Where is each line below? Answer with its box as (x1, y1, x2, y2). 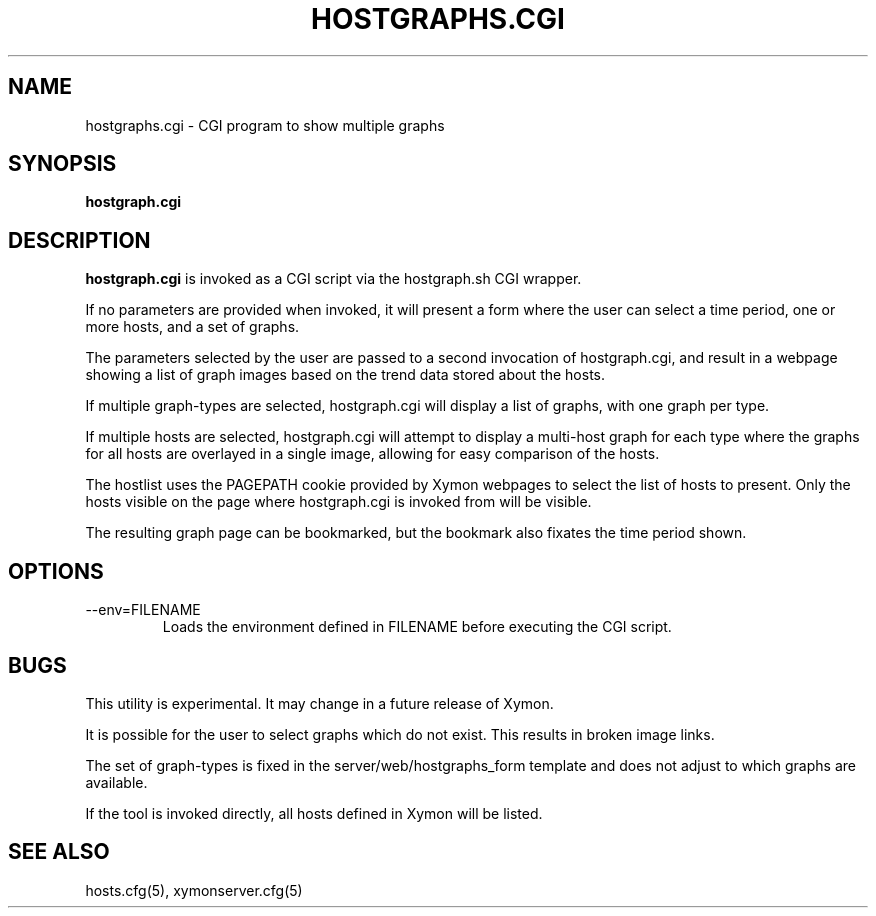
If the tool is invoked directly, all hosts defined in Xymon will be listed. (85, 804, 543, 822)
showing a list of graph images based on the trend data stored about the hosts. (85, 366, 606, 384)
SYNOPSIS (8, 151, 117, 177)
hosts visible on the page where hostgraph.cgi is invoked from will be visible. (85, 493, 592, 511)
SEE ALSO (8, 839, 110, 865)
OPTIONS (8, 558, 104, 584)
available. (85, 773, 148, 791)
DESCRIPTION (8, 227, 151, 253)
